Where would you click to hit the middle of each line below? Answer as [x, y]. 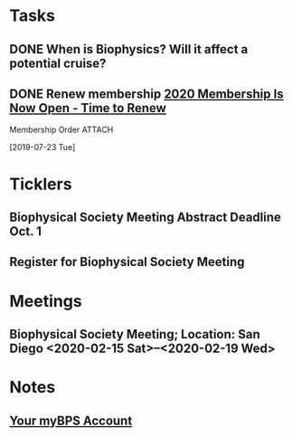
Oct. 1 [26, 231]
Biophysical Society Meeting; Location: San [135, 334]
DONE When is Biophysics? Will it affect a [129, 49]
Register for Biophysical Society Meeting [127, 262]
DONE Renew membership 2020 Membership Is [146, 94]
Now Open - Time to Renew [88, 108]
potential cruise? [58, 63]
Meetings [46, 301]
